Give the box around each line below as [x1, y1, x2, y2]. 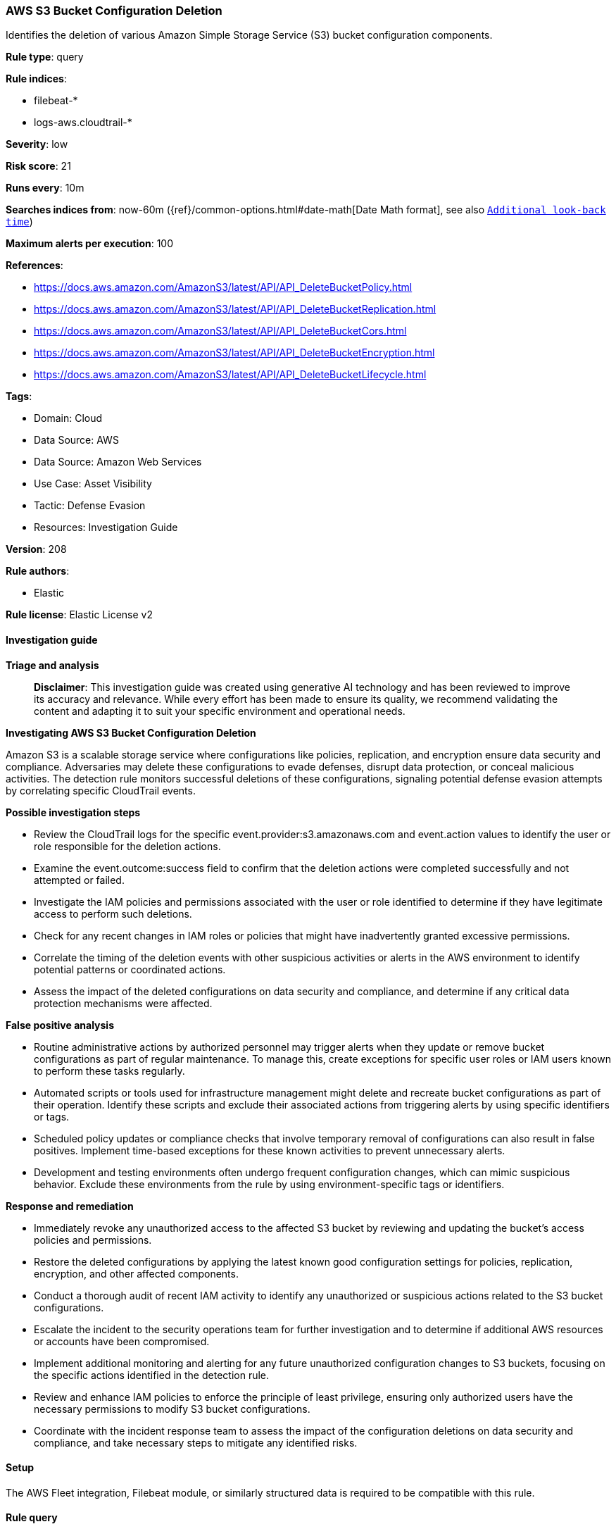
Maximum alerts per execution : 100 [6, 237, 174, 250]
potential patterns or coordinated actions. [34, 963, 226, 975]
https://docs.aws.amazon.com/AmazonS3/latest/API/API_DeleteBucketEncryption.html [34, 347, 435, 359]
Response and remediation [6, 1199, 134, 1212]
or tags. [34, 1110, 70, 1123]
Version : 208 [6, 543, 67, 556]
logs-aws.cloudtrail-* [34, 116, 132, 129]
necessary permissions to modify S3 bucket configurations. [34, 1402, 310, 1415]
